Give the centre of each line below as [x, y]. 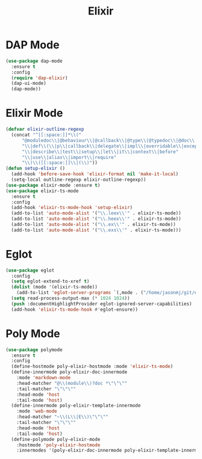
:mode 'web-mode [37, 411]
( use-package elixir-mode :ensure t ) [53, 185]
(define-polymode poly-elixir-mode [56, 439]
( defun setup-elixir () [36, 169]
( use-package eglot [30, 270]
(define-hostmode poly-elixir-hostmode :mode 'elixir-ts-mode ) [92, 367]
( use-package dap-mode [34, 61]
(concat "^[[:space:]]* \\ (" [46, 135]
